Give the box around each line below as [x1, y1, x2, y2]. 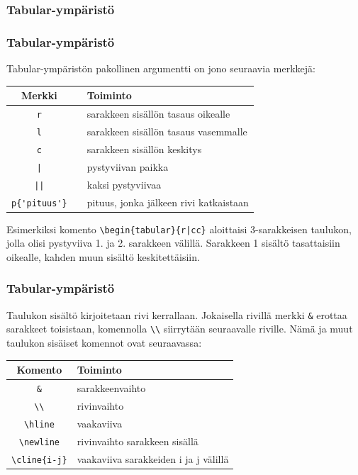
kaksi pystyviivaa [86, 177, 162, 191]
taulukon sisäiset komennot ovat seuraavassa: [6, 335, 202, 350]
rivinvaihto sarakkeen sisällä [77, 433, 198, 448]
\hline [23, 419, 55, 430]
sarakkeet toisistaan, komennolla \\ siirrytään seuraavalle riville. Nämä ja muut [6, 321, 353, 336]
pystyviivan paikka [86, 159, 169, 174]
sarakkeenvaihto [77, 381, 146, 396]
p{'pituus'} [11, 198, 67, 208]
